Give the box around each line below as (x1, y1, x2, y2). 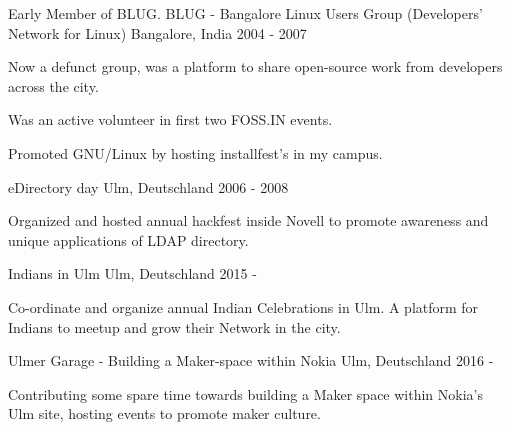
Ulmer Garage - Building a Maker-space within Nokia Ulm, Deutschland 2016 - (8, 350, 494, 371)
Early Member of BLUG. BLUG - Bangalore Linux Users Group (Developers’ (8, 3, 483, 23)
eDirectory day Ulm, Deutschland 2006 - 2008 (8, 176, 289, 197)
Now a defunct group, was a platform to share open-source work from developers (8, 56, 503, 77)
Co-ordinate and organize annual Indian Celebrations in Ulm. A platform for (8, 296, 479, 317)
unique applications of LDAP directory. (8, 229, 249, 250)
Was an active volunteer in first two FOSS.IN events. (8, 109, 333, 130)
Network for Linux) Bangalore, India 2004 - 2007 (8, 22, 307, 43)
